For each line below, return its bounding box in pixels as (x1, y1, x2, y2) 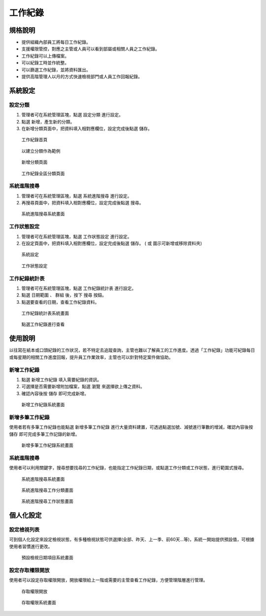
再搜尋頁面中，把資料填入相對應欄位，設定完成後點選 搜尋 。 (21, 200, 144, 206)
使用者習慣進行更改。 (9, 543, 53, 549)
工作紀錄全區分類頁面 (21, 170, 65, 176)
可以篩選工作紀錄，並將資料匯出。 (21, 66, 91, 72)
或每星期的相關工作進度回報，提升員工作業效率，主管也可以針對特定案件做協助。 (9, 354, 173, 360)
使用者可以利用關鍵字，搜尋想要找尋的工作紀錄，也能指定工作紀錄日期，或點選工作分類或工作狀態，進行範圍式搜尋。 (9, 465, 246, 471)
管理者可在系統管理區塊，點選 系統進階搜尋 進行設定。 (21, 193, 132, 199)
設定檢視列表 (9, 526, 40, 533)
